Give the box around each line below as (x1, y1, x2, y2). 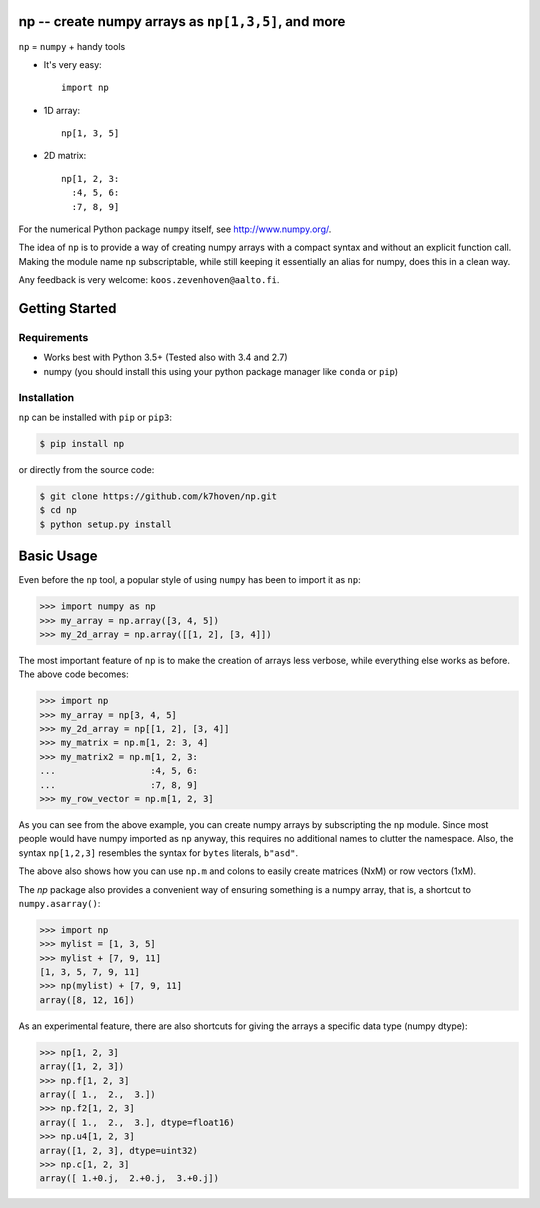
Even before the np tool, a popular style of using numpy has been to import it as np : (18, 574, 361, 586)
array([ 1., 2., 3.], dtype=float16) (39, 1116, 235, 1128)
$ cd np (39, 505, 77, 516)
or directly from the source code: (18, 463, 155, 475)
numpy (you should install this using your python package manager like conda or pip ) (43, 365, 399, 377)
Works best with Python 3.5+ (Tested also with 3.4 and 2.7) (43, 351, 289, 364)
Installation (18, 390, 75, 404)
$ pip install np (39, 438, 125, 449)
